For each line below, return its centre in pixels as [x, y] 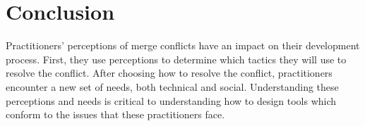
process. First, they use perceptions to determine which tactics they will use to [176, 59]
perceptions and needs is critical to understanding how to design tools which [171, 100]
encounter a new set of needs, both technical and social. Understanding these [172, 86]
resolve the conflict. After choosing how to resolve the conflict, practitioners [169, 73]
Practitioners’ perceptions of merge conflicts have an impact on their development [183, 45]
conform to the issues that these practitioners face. [115, 114]
